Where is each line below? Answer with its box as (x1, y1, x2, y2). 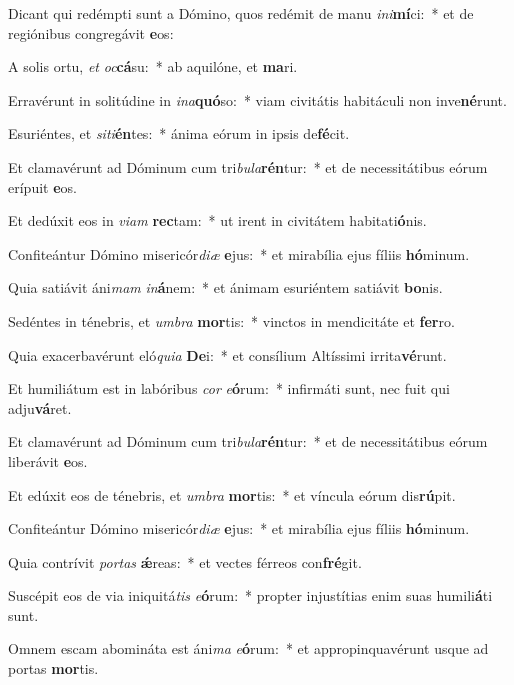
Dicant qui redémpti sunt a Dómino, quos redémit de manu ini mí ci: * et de (8, 3, 474, 23)
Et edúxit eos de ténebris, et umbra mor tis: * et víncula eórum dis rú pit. (8, 484, 456, 505)
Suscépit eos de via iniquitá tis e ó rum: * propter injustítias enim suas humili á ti (8, 585, 493, 606)
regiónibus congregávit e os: (8, 22, 174, 43)
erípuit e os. (8, 176, 77, 197)
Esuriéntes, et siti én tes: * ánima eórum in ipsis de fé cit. (8, 123, 350, 144)
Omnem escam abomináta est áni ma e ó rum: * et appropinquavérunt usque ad (8, 638, 489, 659)
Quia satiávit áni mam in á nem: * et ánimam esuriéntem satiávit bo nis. (8, 277, 443, 298)
